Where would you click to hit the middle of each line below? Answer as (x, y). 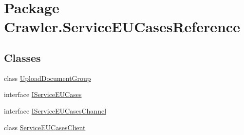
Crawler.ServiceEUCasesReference (122, 27)
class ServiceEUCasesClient (45, 127)
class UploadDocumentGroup (47, 78)
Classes (22, 57)
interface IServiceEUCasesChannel (55, 110)
